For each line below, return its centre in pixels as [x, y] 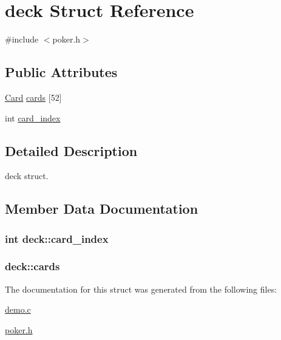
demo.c [18, 309]
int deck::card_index [57, 238]
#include [22, 39]
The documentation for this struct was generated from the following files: [141, 289]
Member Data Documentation [102, 209]
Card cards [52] [33, 97]
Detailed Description [71, 150]
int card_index [33, 117]
